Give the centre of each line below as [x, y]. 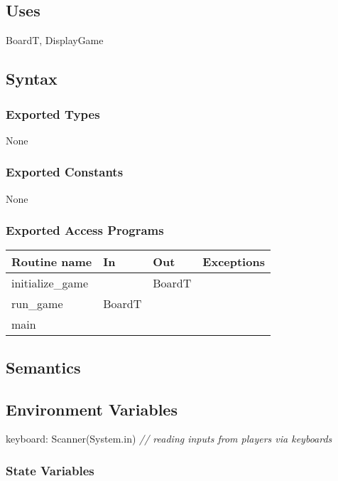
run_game [37, 304]
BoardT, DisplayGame [55, 40]
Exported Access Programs [85, 230]
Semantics [43, 367]
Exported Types [53, 113]
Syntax [32, 79]
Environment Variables [92, 409]
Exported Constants [65, 172]
